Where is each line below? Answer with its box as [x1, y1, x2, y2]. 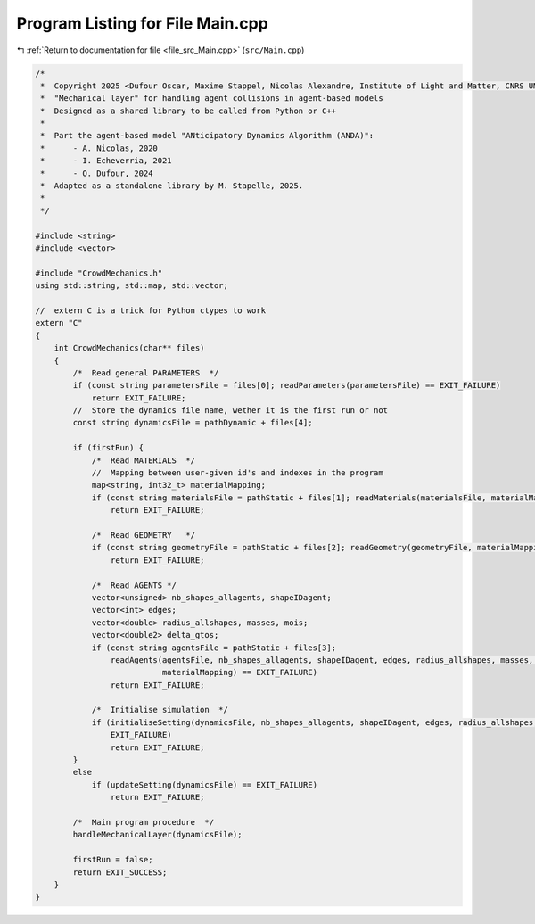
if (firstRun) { [72, 442, 144, 453]
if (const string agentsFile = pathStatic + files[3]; [91, 642, 337, 653]
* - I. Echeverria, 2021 [40, 156, 173, 166]
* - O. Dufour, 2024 [40, 168, 153, 178]
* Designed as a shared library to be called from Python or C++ [40, 105, 337, 116]
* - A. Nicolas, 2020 [40, 143, 158, 153]
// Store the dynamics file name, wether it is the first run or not [72, 406, 388, 416]
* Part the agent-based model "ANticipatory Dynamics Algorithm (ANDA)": [40, 130, 374, 141]
